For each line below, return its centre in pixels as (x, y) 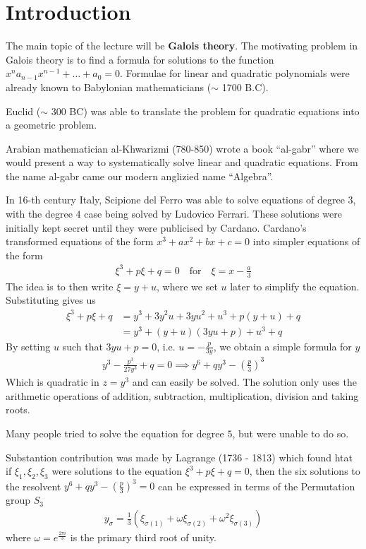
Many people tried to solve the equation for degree (115, 433)
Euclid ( (23, 111)
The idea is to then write (60, 286)
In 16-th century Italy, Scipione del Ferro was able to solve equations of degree (175, 200)
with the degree (39, 214)
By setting (28, 346)
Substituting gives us (51, 300)
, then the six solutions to (305, 471)
